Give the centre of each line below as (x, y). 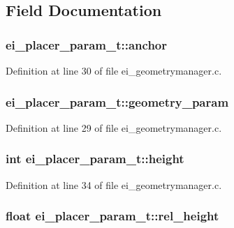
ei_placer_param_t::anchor (87, 44)
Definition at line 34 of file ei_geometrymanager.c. (114, 184)
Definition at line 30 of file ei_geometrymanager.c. (114, 70)
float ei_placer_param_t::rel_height (112, 216)
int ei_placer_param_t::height (95, 159)
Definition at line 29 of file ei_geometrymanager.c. (114, 127)
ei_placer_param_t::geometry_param (117, 101)
